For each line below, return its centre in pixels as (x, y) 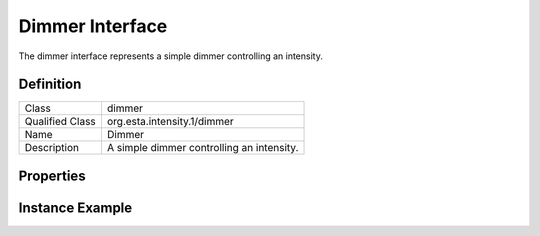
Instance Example (75, 207)
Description (52, 148)
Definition (50, 84)
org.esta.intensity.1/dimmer (170, 122)
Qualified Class (60, 122)
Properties (52, 175)
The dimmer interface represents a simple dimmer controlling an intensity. (171, 56)
